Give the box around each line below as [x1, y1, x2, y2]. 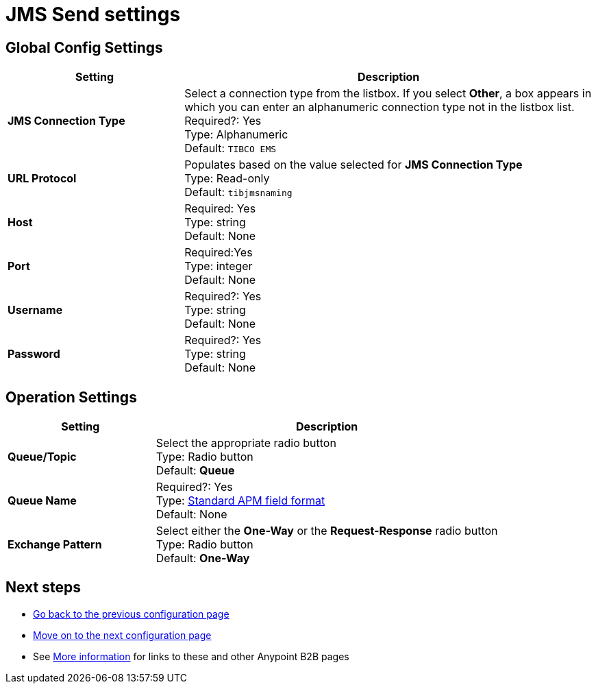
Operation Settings [5, 388, 137, 406]
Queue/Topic [8, 450, 77, 464]
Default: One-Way [156, 551, 250, 566]
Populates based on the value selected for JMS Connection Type [184, 158, 523, 172]
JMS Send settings [5, 3, 181, 26]
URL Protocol [8, 171, 77, 186]
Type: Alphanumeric [184, 128, 288, 142]
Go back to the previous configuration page [33, 607, 229, 620]
